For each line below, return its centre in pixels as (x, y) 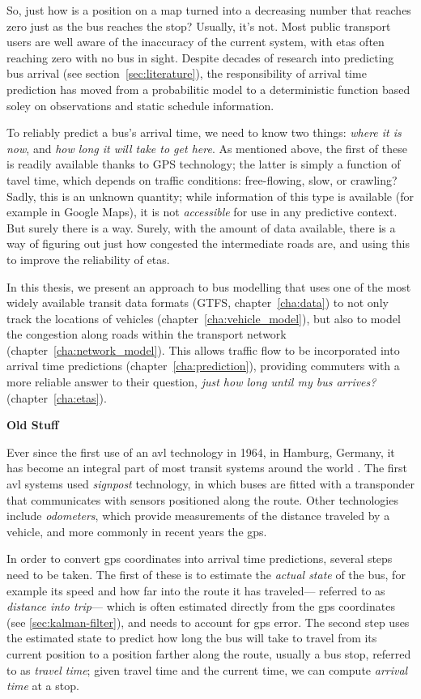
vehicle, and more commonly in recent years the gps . (137, 531)
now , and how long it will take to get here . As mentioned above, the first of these (207, 148)
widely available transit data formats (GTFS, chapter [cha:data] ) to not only (198, 303)
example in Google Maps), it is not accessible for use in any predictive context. (202, 212)
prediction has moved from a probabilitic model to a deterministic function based (208, 89)
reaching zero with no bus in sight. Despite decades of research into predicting (200, 57)
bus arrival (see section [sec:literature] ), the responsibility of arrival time (187, 73)
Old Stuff (33, 425)
